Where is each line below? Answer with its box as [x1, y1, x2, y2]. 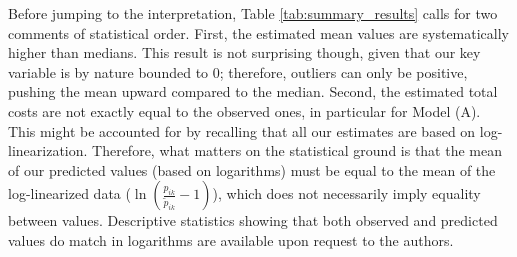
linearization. [8, 140, 88, 161]
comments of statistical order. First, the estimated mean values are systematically [8, 22, 510, 43]
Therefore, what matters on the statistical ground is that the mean [92, 140, 503, 161]
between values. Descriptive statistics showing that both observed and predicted [8, 210, 498, 231]
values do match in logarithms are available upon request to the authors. [8, 229, 454, 250]
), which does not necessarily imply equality [212, 183, 481, 204]
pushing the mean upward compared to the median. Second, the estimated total [8, 81, 498, 102]
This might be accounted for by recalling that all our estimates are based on [8, 120, 476, 141]
